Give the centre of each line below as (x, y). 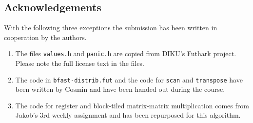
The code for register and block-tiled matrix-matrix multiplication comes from (132, 105)
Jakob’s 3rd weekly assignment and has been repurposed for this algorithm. (128, 115)
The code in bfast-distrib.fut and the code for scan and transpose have (129, 79)
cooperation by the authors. (45, 37)
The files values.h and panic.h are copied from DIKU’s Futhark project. (126, 53)
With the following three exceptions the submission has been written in (111, 28)
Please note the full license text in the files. (80, 63)
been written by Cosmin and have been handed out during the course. (120, 89)
